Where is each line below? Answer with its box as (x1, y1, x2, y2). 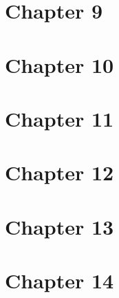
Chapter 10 (5, 50, 114, 78)
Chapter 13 (5, 212, 114, 240)
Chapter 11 (5, 104, 114, 132)
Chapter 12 (5, 158, 114, 187)
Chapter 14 (5, 266, 114, 295)
